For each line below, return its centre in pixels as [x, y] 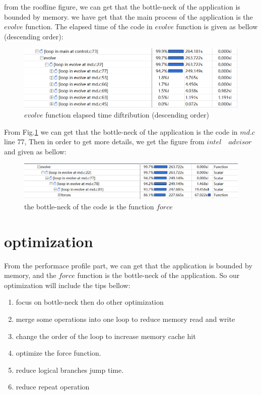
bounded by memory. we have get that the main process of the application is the [128, 16]
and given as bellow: [35, 151]
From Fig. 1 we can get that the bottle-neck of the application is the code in [121, 131]
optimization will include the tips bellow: [67, 285]
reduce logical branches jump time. [70, 370]
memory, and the [30, 275]
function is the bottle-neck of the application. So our [158, 275]
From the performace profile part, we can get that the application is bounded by [128, 265]
